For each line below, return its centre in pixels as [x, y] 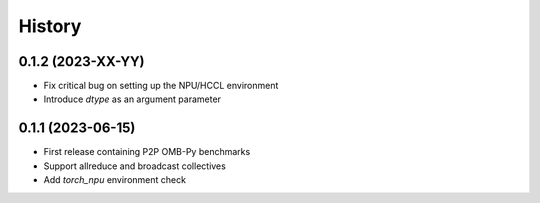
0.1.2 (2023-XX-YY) [81, 61]
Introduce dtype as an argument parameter [132, 99]
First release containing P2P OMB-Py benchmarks [147, 152]
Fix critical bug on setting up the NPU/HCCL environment [161, 86]
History [50, 26]
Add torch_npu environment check [115, 180]
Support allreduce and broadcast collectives [135, 166]
